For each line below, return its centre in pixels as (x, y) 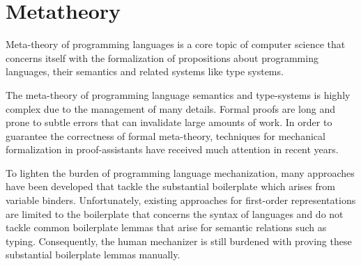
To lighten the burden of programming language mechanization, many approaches (180, 172)
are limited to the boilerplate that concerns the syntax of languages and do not (175, 213)
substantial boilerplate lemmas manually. (93, 255)
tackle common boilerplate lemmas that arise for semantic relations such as (166, 227)
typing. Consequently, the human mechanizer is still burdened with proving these (179, 241)
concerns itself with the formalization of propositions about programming (162, 57)
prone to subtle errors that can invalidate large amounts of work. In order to (169, 122)
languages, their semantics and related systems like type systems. (145, 71)
